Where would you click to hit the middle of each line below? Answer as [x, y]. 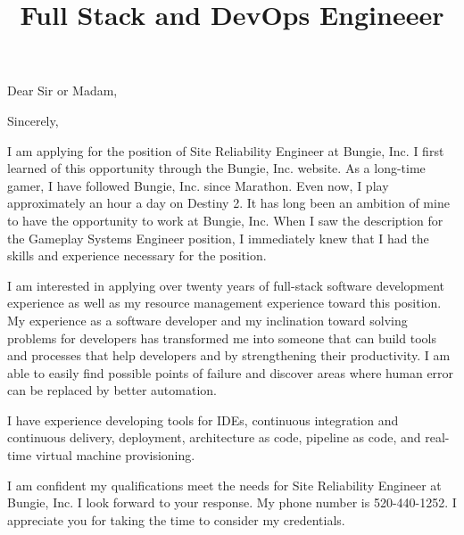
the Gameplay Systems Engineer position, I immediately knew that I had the [218, 238]
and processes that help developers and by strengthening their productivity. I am [229, 355]
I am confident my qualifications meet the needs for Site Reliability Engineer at [224, 485]
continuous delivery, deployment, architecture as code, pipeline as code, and [214, 437]
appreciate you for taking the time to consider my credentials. [176, 519]
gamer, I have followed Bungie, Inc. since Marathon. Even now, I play [198, 185]
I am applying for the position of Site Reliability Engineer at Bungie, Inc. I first [226, 150]
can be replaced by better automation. [112, 390]
